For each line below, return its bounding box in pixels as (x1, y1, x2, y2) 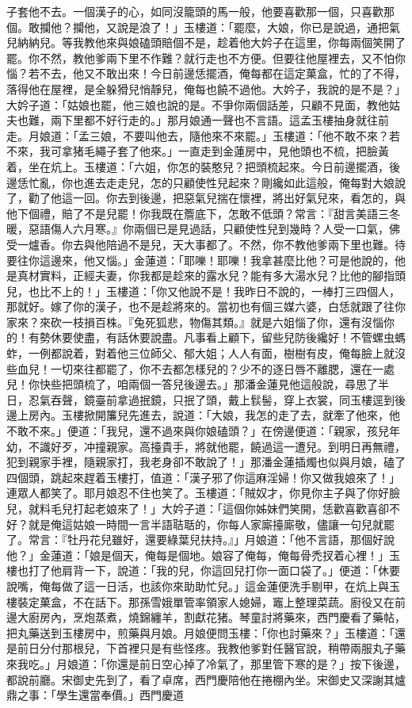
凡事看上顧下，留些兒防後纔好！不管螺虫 (183, 329, 395, 346)
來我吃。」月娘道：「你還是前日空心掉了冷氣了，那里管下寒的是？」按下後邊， (6, 655, 406, 672)
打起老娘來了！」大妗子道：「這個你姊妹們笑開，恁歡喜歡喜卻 (72, 500, 389, 516)
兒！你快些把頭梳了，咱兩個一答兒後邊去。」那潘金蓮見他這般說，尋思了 (6, 376, 378, 392)
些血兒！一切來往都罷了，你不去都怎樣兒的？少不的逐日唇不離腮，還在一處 (6, 360, 395, 377)
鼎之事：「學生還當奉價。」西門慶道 (6, 687, 184, 703)
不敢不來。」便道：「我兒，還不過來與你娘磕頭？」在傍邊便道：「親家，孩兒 (6, 423, 389, 439)
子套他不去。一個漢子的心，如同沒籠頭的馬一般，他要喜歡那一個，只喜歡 (6, 3, 383, 19)
